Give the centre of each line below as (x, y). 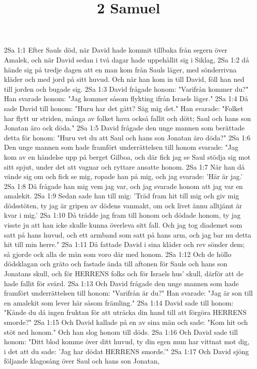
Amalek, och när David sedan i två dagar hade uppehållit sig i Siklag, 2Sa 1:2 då (127, 59)
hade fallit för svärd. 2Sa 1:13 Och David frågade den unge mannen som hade (121, 283)
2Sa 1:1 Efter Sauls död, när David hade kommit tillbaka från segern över (116, 50)
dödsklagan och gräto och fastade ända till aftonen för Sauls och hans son (116, 264)
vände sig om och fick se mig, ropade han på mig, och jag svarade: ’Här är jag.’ (123, 176)
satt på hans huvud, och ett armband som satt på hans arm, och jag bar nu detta (128, 234)
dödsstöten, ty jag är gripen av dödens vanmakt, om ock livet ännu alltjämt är (123, 205)
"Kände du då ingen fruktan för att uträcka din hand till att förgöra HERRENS (125, 312)
